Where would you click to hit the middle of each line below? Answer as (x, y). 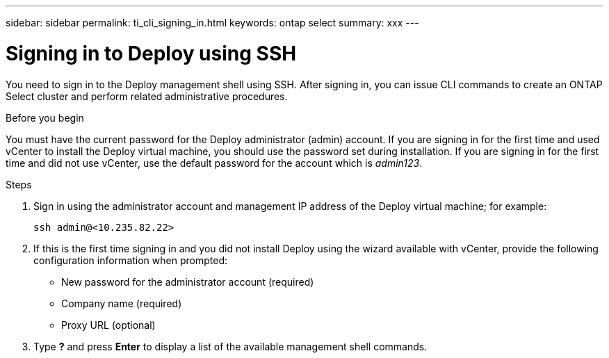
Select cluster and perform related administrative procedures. (147, 96)
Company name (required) (122, 303)
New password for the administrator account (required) (188, 282)
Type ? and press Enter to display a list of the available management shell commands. (230, 346)
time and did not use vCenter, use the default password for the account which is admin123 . (214, 163)
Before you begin (45, 117)
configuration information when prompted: (130, 260)
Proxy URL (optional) (108, 325)
